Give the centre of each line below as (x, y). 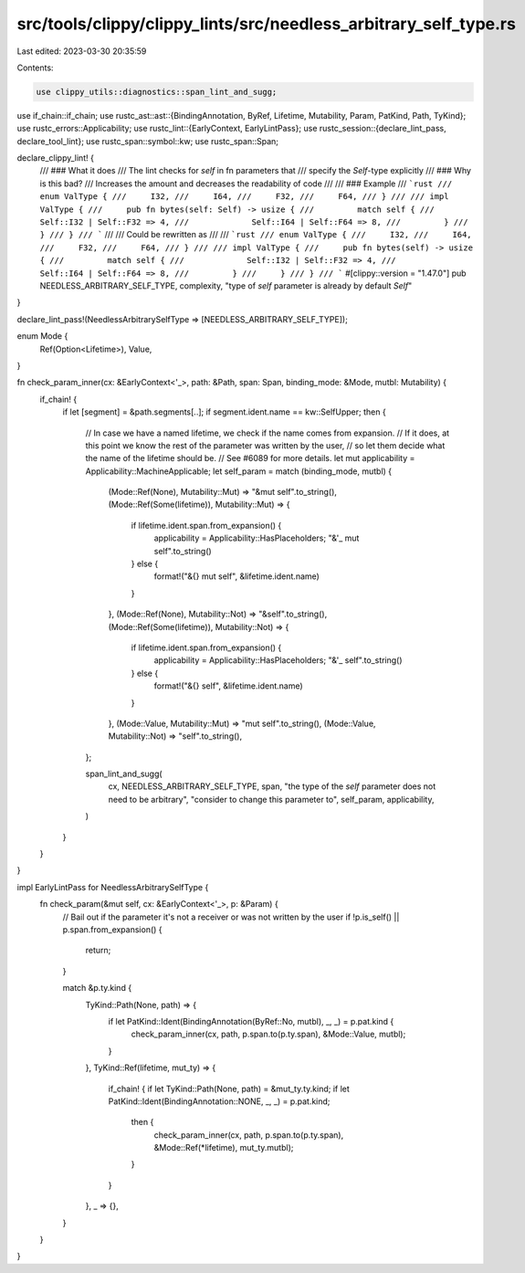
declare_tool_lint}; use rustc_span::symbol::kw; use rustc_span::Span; (147, 141)
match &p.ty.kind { (97, 988)
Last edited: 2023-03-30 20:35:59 (82, 51)
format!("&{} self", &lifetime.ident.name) (228, 686)
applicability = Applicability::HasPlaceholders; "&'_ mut (257, 538)
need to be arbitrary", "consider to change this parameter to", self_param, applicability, (271, 799)
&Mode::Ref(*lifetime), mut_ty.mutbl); (224, 1148)
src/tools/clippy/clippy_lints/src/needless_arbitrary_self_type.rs (266, 24)
